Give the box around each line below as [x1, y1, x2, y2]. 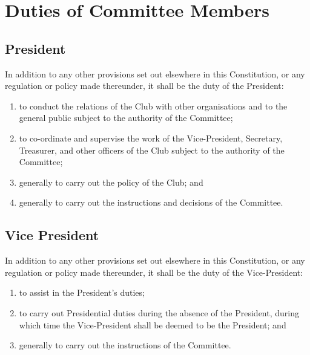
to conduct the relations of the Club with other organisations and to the [19, 99, 288, 112]
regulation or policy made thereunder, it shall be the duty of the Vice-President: [5, 265, 303, 278]
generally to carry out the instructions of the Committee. [19, 339, 231, 351]
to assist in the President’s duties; [19, 286, 145, 299]
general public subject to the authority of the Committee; [19, 111, 233, 124]
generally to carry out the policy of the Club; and [19, 175, 203, 188]
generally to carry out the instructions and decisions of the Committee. [19, 196, 283, 209]
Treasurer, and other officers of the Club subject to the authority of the [19, 143, 285, 156]
